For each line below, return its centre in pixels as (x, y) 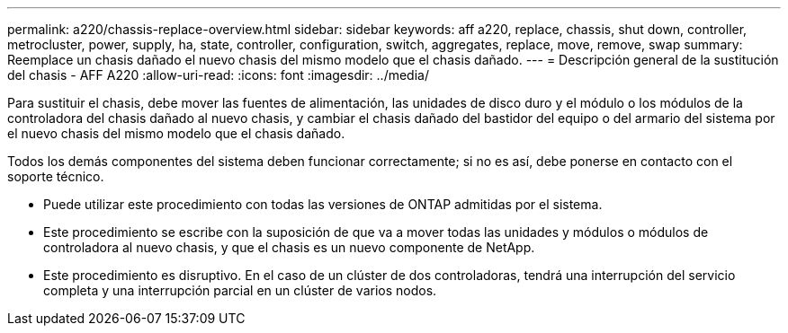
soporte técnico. (56, 176)
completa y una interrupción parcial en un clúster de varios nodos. (240, 290)
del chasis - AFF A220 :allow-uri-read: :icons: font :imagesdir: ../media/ (218, 75)
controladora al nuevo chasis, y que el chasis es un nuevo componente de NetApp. (289, 247)
